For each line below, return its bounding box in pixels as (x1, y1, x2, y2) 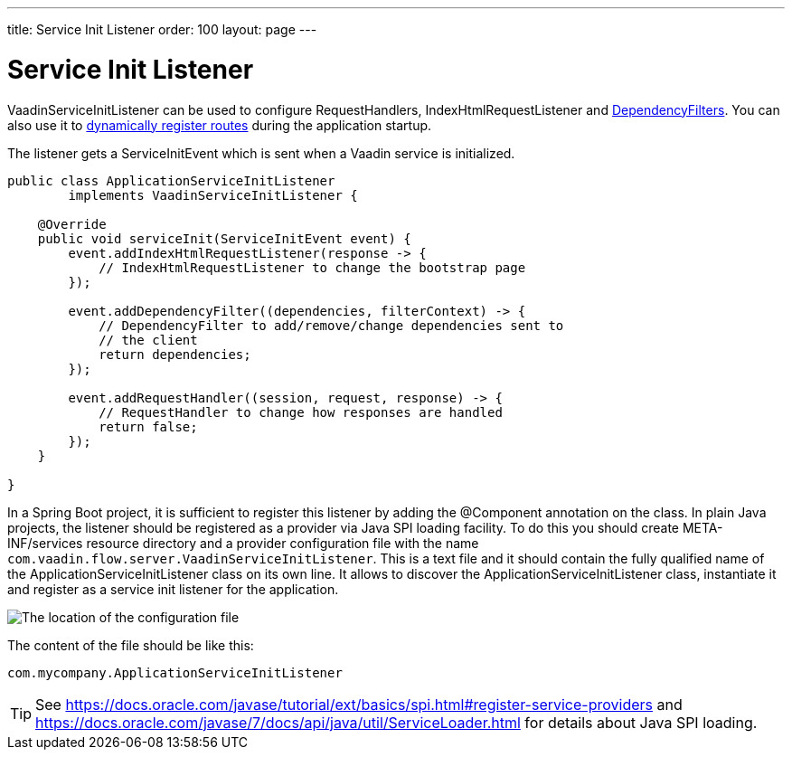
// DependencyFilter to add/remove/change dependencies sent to (99, 317, 564, 333)
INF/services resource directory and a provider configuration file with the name (7, 535, 479, 551)
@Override (37, 216, 107, 232)
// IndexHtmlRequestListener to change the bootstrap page (99, 260, 526, 275)
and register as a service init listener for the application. (7, 581, 339, 597)
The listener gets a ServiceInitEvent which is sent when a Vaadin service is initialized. (7, 145, 515, 161)
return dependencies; (99, 346, 251, 362)
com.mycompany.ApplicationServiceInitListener (7, 665, 343, 680)
